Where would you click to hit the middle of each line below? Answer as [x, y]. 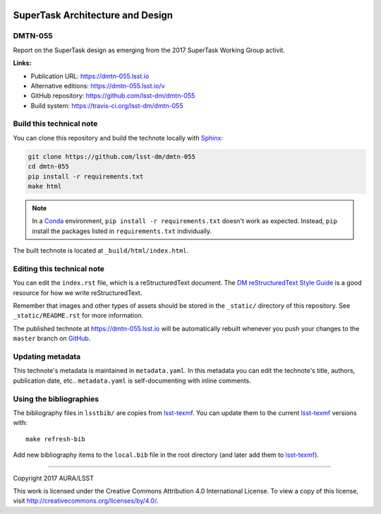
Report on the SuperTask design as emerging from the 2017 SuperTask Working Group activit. [149, 50]
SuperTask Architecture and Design [93, 15]
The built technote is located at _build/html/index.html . [101, 251]
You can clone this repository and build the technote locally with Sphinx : [118, 138]
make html [45, 186]
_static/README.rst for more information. [78, 316]
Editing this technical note [59, 268]
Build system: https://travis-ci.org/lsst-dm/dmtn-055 [107, 105]
